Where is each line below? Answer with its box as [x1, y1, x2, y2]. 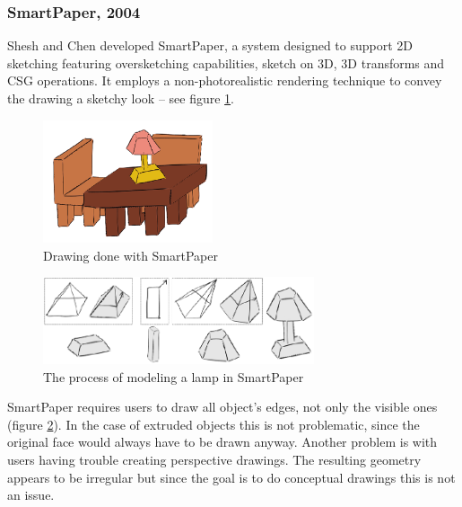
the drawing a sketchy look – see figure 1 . [7, 89, 234, 107]
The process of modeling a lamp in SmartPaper [43, 367, 304, 386]
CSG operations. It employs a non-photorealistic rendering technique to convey [7, 71, 442, 90]
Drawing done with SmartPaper [43, 245, 218, 264]
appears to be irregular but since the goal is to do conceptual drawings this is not [7, 467, 456, 486]
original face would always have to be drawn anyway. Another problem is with [7, 432, 438, 451]
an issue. [7, 485, 55, 504]
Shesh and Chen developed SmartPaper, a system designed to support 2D [7, 36, 414, 55]
